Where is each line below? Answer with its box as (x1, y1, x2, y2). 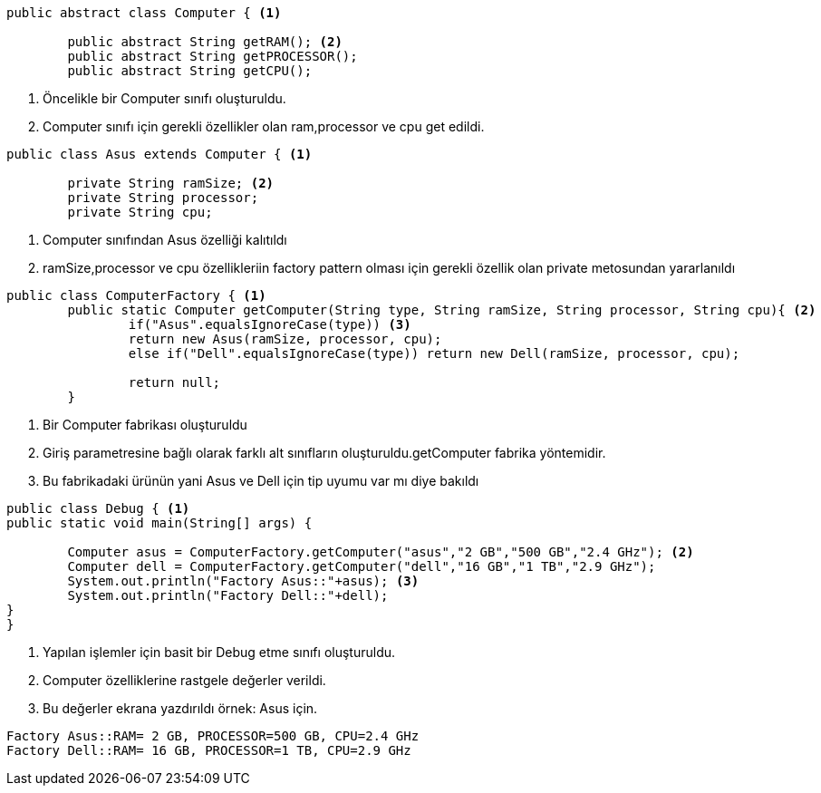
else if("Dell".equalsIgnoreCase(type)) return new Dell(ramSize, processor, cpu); (128, 346, 740, 361)
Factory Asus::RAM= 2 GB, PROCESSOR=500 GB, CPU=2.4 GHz (6, 729, 420, 743)
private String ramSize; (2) (67, 176, 275, 190)
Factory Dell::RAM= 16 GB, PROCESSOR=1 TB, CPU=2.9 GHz (6, 743, 411, 758)
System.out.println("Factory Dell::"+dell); (67, 588, 389, 603)
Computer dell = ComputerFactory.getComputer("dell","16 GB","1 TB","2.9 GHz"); (67, 559, 656, 574)
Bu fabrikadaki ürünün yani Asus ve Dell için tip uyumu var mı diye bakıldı (43, 473, 479, 488)
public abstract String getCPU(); (67, 63, 313, 78)
